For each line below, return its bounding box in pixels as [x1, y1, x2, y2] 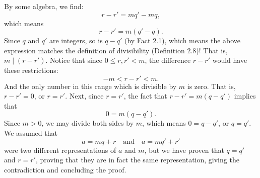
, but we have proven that [144, 144, 224, 155]
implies [234, 91, 256, 101]
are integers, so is [49, 35, 103, 46]
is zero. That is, [187, 80, 236, 91]
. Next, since [65, 91, 104, 101]
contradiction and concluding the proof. [4, 164, 126, 174]
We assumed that [4, 127, 57, 138]
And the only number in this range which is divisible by [4, 80, 177, 91]
